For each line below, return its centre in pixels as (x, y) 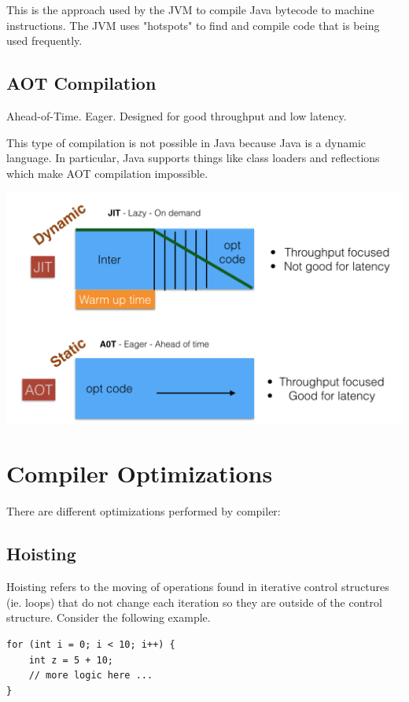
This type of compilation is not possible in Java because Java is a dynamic (186, 142)
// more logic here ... (91, 676)
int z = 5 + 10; (71, 660)
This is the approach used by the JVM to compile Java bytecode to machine (190, 9)
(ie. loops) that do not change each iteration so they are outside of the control (194, 602)
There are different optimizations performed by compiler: (144, 511)
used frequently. (44, 41)
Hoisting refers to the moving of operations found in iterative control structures (198, 587)
